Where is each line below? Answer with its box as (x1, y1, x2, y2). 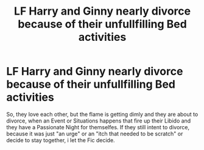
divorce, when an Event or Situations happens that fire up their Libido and (6, 117, 191, 124)
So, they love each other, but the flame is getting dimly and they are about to (6, 110, 199, 118)
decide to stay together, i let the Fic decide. (6, 136, 115, 144)
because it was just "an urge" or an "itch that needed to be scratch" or (6, 130, 183, 137)
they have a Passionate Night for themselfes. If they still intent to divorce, (6, 123, 190, 130)
